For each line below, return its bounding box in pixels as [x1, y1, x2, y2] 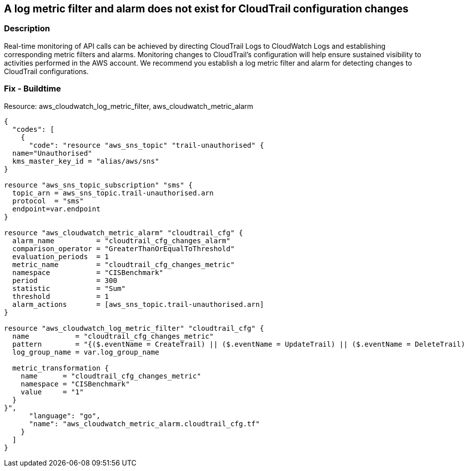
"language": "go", [29, 411, 100, 420]
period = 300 [12, 276, 117, 284]
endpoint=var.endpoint [12, 204, 100, 213]
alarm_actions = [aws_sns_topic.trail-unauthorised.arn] [12, 300, 264, 308]
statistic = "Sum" [12, 284, 126, 292]
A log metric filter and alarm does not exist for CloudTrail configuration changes [4, 2, 409, 15]
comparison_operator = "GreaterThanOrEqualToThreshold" [12, 244, 235, 253]
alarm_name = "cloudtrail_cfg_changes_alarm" [12, 236, 231, 245]
